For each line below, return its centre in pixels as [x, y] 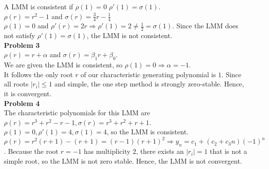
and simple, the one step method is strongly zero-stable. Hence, [149, 84]
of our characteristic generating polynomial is [148, 74]
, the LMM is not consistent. [129, 35]
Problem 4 [22, 103]
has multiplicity [107, 151]
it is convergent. [28, 94]
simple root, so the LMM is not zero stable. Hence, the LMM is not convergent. [123, 160]
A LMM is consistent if [39, 6]
